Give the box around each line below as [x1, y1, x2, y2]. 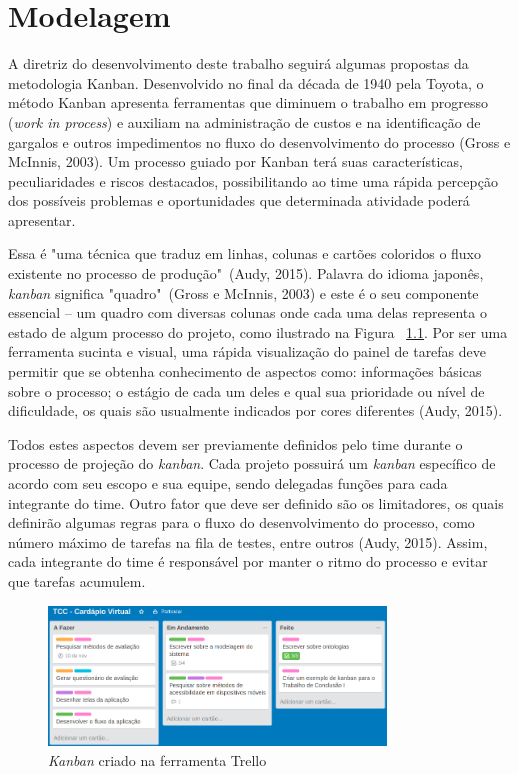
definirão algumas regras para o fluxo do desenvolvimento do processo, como [8, 512, 475, 533]
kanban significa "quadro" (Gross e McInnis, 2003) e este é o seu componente [8, 282, 479, 303]
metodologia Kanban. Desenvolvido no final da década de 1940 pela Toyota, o [8, 72, 484, 93]
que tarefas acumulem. [8, 570, 146, 591]
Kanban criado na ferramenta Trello [48, 749, 267, 770]
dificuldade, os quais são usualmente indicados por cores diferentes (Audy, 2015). [8, 400, 503, 421]
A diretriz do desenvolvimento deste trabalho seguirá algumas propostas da [8, 53, 469, 74]
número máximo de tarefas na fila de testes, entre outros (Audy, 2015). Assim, [8, 531, 488, 552]
